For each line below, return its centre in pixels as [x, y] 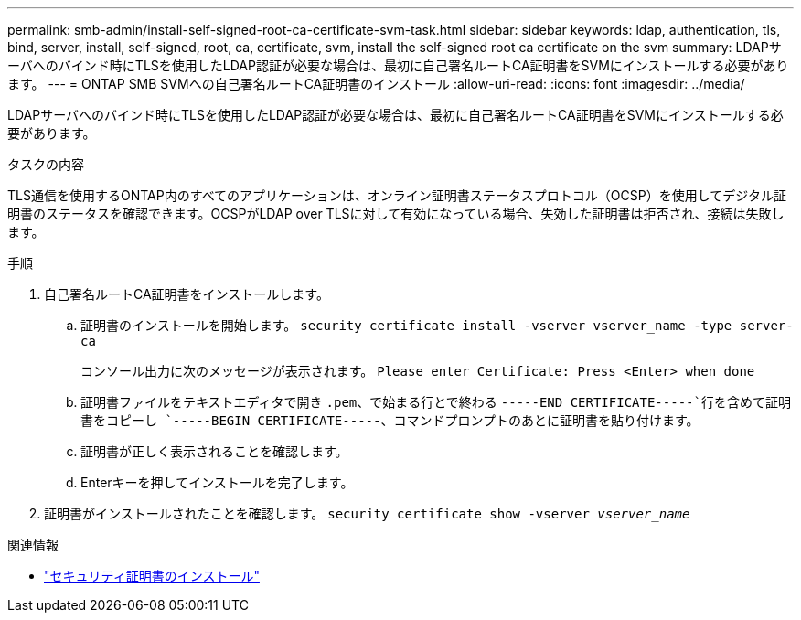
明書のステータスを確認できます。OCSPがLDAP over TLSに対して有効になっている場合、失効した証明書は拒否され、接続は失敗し [396, 214]
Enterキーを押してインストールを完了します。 [217, 482]
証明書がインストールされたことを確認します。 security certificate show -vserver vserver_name [367, 513]
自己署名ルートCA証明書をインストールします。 [187, 294]
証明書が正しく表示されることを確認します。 [214, 451]
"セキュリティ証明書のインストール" [152, 576]
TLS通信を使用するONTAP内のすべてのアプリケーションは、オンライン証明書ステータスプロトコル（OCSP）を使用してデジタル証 [397, 195]
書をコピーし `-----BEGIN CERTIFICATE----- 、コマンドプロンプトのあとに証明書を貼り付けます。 [390, 420]
